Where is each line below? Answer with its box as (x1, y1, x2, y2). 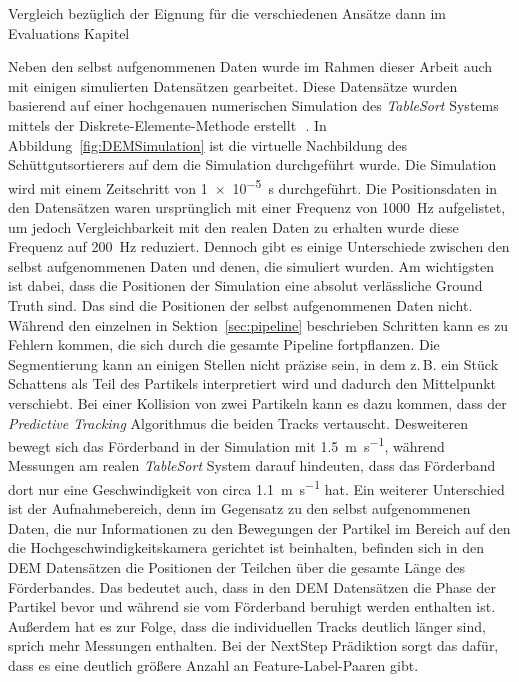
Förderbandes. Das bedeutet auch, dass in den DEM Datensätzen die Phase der (8, 576, 496, 597)
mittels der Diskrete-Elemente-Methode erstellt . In (8, 114, 327, 135)
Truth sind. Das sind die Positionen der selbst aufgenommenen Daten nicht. (8, 294, 473, 315)
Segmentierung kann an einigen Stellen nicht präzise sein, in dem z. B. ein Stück (8, 353, 499, 374)
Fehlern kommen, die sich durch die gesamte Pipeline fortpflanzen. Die (8, 334, 440, 355)
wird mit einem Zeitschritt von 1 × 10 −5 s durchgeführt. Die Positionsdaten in (8, 174, 498, 198)
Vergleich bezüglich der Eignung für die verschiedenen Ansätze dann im (8, 3, 447, 23)
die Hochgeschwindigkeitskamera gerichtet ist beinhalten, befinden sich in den (8, 537, 484, 558)
